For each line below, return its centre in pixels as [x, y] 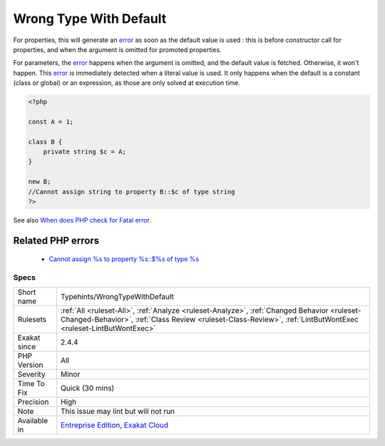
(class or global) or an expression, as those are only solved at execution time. [127, 83]
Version [30, 365]
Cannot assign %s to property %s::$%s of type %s [124, 259]
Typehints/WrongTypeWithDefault [118, 296]
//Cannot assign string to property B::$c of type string [132, 192]
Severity [31, 374]
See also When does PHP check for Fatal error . [82, 220]
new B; [40, 182]
